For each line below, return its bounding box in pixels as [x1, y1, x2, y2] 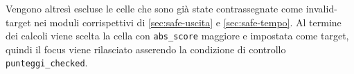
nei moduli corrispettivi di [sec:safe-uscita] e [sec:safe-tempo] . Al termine [34, 15, 342, 29]
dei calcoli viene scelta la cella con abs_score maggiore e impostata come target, [6, 28, 349, 43]
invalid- [306, 1, 337, 15]
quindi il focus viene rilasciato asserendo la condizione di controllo [6, 41, 286, 56]
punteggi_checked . [6, 55, 88, 70]
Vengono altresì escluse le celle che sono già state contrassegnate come [6, 1, 303, 15]
